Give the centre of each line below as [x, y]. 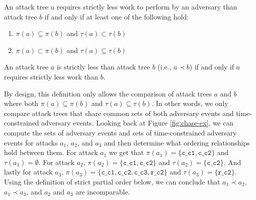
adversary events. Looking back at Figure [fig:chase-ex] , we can [137, 123]
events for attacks [31, 142]
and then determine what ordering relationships [177, 142]
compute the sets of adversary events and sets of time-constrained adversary [121, 132]
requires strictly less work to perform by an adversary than [147, 6]
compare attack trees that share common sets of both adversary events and [119, 113]
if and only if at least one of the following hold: [117, 16]
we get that [127, 152]
